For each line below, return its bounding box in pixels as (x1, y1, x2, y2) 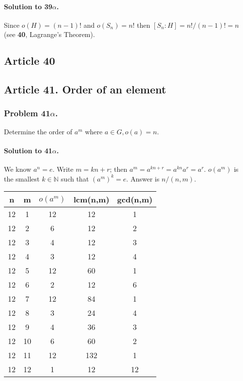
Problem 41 (4, 107, 51, 119)
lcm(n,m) (73, 194, 110, 205)
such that (61, 173, 89, 183)
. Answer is (126, 173, 160, 183)
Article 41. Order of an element (4, 82, 167, 97)
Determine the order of (4, 126, 73, 136)
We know (4, 164, 31, 174)
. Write (52, 164, 74, 174)
